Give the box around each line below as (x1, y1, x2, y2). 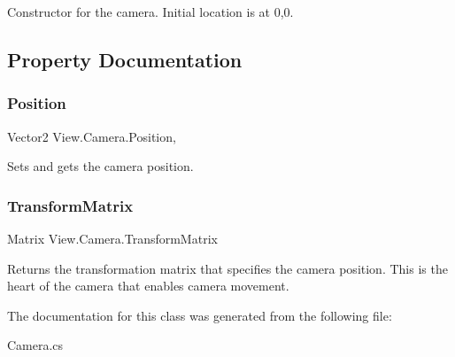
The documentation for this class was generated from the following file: (7, 306, 392, 324)
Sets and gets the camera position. (7, 157, 194, 175)
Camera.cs (7, 336, 64, 354)
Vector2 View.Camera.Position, (7, 127, 176, 145)
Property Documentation (7, 45, 243, 73)
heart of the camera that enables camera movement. (7, 276, 289, 295)
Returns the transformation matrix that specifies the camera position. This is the (7, 259, 448, 277)
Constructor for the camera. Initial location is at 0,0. (7, 3, 294, 20)
